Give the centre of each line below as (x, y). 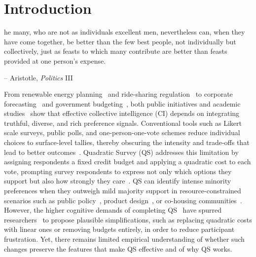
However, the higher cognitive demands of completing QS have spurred (113, 210)
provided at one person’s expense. (55, 60)
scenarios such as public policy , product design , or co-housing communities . (123, 200)
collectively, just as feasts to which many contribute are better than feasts (116, 51)
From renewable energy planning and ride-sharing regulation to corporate (118, 94)
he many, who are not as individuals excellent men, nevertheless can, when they (125, 32)
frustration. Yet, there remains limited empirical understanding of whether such (124, 239)
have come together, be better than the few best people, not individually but (120, 41)
